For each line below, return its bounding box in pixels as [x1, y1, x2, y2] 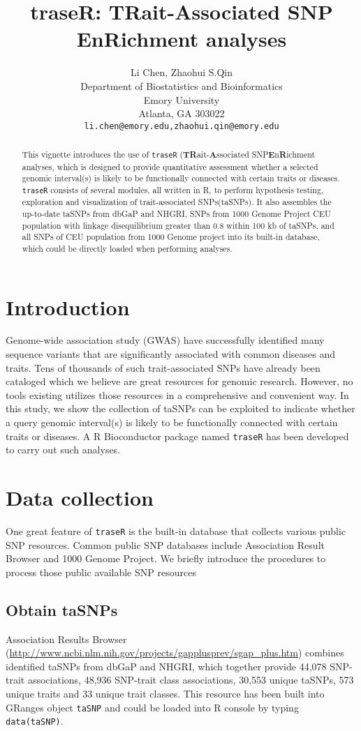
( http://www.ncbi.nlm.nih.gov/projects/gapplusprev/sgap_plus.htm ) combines [6, 645, 344, 660]
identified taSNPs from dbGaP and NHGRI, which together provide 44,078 [6, 658, 327, 673]
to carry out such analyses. [6, 442, 121, 457]
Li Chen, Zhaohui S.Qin [130, 65, 233, 80]
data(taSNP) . [6, 714, 64, 728]
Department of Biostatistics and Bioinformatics [80, 78, 283, 93]
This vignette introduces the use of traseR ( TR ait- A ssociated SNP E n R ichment [22, 149, 316, 161]
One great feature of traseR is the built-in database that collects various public [6, 524, 346, 538]
